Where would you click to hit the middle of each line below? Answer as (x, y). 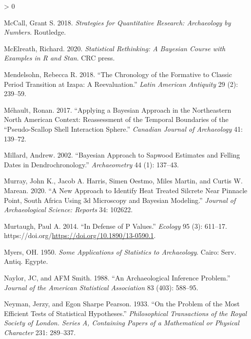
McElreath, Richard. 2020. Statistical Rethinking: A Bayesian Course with (115, 48)
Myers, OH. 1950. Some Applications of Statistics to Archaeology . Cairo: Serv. (120, 251)
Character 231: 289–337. (40, 332)
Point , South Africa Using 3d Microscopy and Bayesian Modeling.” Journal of (120, 200)
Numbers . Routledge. (35, 32)
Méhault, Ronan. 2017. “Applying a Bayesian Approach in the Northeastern (118, 110)
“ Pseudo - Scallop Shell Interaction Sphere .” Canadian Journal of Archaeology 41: (123, 129)
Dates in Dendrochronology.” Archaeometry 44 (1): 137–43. (91, 164)
